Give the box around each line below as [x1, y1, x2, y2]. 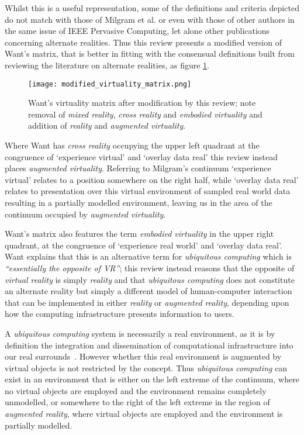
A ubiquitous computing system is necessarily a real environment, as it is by [5, 327, 275, 339]
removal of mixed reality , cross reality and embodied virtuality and [28, 108, 262, 120]
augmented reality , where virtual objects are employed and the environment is [5, 408, 283, 420]
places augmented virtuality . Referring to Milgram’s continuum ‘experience [5, 162, 271, 174]
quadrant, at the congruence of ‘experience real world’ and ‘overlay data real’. [5, 239, 282, 251]
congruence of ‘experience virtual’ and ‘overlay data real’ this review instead [5, 150, 278, 163]
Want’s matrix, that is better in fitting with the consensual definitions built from [5, 47, 295, 60]
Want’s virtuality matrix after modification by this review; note [28, 96, 256, 109]
